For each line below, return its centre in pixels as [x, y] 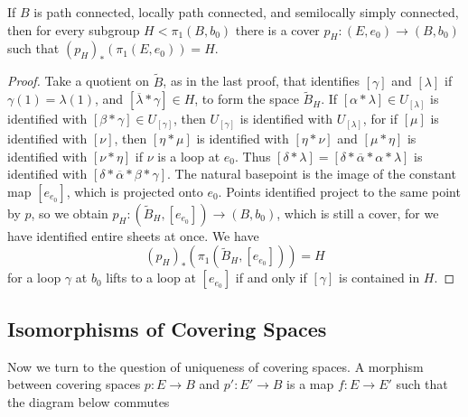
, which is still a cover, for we [358, 213]
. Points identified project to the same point [339, 191]
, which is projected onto [135, 191]
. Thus [253, 156]
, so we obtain [70, 213]
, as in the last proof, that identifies [262, 81]
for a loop [34, 278]
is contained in [379, 278]
